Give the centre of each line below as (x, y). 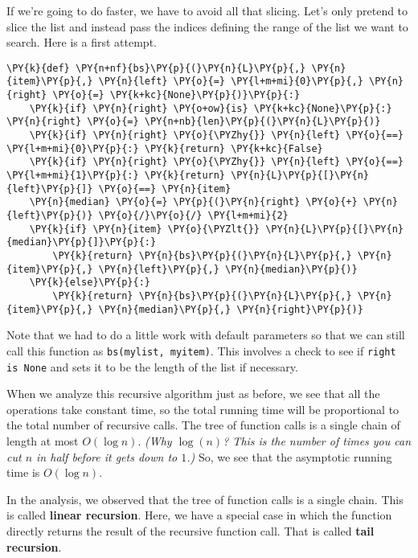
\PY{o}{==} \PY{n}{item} (165, 189)
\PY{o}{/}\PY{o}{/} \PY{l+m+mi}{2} (193, 215)
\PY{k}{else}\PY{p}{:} (90, 283)
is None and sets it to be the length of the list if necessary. (152, 366)
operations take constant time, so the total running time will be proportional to (203, 409)
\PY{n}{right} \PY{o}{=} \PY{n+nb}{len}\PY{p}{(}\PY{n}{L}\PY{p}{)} (194, 122)
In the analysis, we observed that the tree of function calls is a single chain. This (205, 499)
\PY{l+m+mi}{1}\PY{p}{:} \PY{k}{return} (116, 176)
